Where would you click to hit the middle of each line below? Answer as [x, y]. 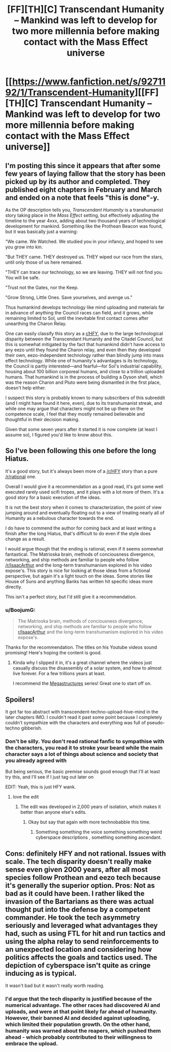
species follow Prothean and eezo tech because [83, 877]
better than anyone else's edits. [53, 812]
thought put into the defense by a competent [78, 909]
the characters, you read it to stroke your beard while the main [84, 747]
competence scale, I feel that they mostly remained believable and [75, 414]
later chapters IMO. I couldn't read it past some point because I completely [84, 717]
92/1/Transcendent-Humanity [70, 93]
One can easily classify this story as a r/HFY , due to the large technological [84, 334]
